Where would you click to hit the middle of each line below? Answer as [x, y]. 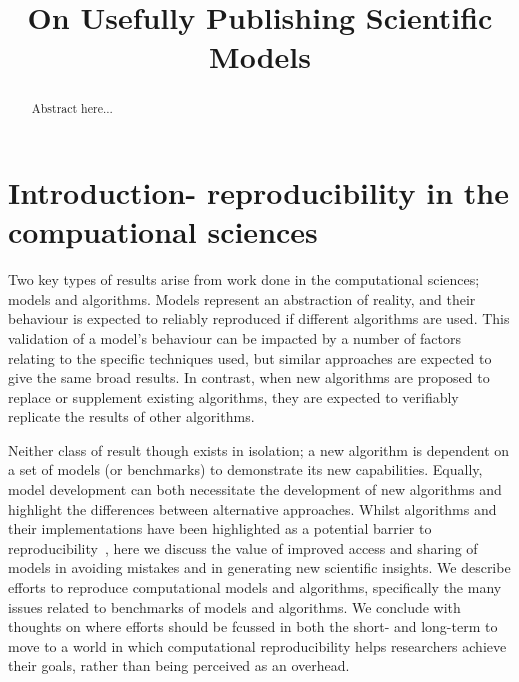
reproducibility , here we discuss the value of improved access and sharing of [243, 547]
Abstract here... [72, 108]
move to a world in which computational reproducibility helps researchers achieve [257, 645]
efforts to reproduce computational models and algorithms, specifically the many [255, 587]
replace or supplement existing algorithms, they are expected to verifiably [233, 396]
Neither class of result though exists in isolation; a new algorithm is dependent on [259, 449]
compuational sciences [163, 231]
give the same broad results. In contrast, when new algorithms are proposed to [249, 377]
